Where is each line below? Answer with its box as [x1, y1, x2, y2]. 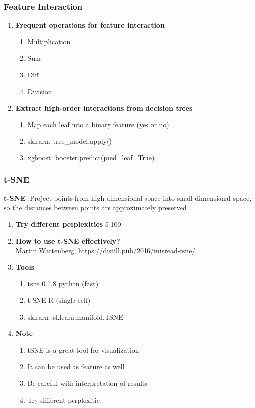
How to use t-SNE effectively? [15, 235, 120, 246]
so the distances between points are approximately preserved [4, 202, 187, 213]
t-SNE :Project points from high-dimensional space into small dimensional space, [4, 192, 252, 203]
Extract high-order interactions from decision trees [15, 103, 193, 113]
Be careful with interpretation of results [27, 377, 147, 388]
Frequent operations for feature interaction [15, 20, 165, 30]
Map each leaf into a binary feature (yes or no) [27, 119, 169, 129]
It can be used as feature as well [27, 361, 125, 371]
